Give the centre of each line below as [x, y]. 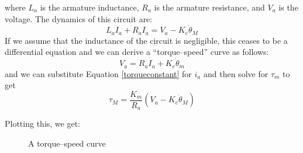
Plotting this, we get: [42, 124]
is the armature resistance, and [209, 7]
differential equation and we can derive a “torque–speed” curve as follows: [137, 52]
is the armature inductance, [89, 7]
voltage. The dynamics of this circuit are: [79, 18]
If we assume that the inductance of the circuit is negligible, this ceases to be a [146, 40]
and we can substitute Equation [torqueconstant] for [98, 73]
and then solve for [236, 73]
